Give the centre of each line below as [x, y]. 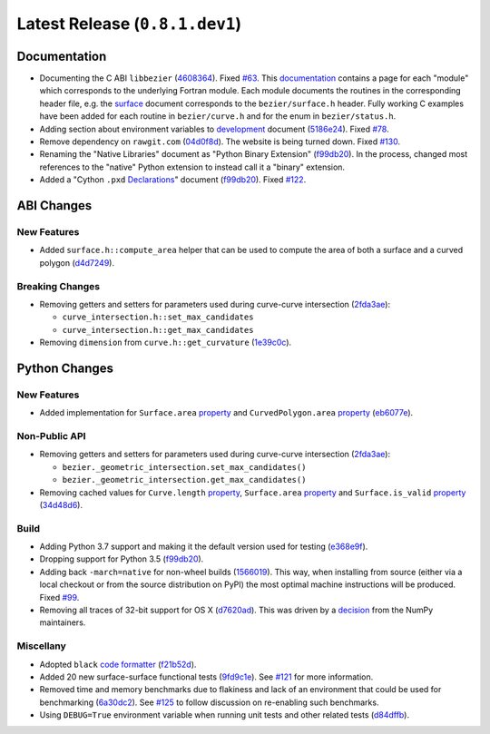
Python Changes [65, 368]
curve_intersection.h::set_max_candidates [158, 317]
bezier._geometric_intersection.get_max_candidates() [184, 480]
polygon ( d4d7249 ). [77, 262]
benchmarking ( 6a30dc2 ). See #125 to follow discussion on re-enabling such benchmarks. [209, 702]
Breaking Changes [59, 286]
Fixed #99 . [59, 597]
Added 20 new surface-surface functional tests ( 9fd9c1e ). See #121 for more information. [206, 677]
